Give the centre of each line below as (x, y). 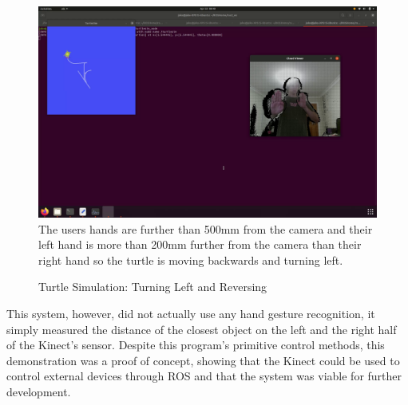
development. (39, 391)
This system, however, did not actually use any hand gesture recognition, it (191, 313)
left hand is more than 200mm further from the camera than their (200, 244)
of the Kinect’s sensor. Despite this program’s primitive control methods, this (196, 345)
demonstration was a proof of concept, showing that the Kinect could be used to (203, 360)
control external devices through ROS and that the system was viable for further (204, 376)
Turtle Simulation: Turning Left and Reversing (153, 287)
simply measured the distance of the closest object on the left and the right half (202, 329)
